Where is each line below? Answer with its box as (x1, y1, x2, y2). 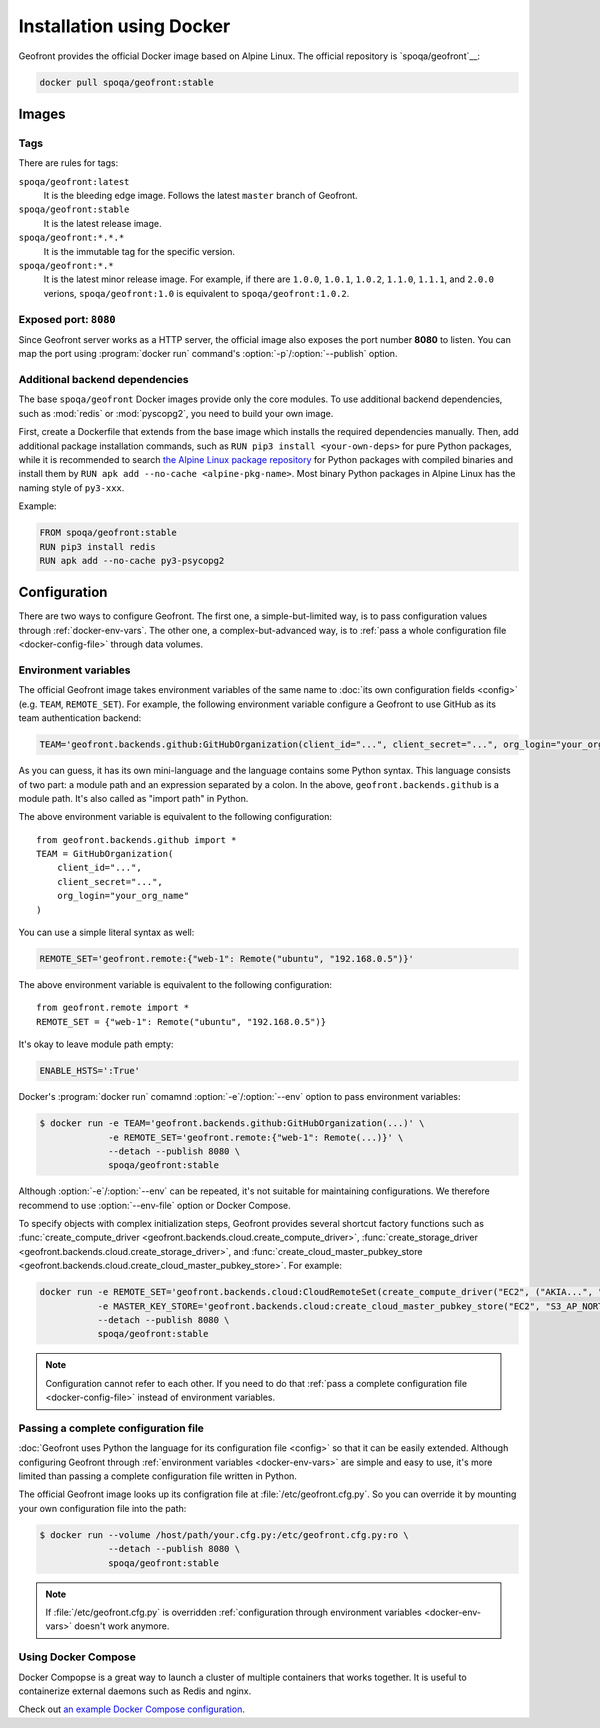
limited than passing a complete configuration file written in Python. (18, 1470, 297, 1482)
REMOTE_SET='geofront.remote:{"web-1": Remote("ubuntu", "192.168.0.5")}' (39, 953, 415, 965)
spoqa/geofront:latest (18, 176, 130, 187)
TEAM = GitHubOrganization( (36, 848, 174, 860)
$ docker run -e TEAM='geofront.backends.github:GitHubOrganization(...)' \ (39, 1118, 425, 1129)
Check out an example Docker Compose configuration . (18, 1703, 245, 1715)
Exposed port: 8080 (18, 312, 116, 326)
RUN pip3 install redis (39, 541, 157, 552)
